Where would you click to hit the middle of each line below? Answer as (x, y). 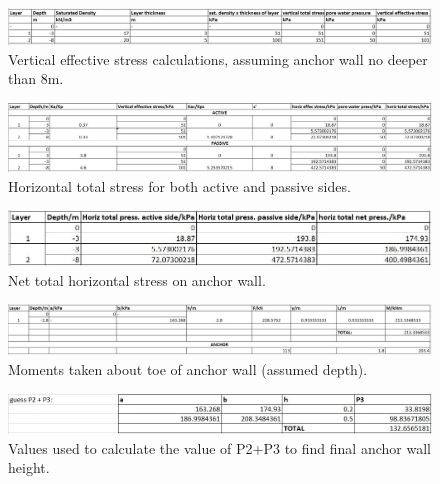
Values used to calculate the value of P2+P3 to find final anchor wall (219, 447)
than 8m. (36, 78)
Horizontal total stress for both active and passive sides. (179, 185)
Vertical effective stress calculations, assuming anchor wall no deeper (218, 58)
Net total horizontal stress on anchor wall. (137, 279)
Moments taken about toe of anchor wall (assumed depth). (188, 369)
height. (29, 467)
